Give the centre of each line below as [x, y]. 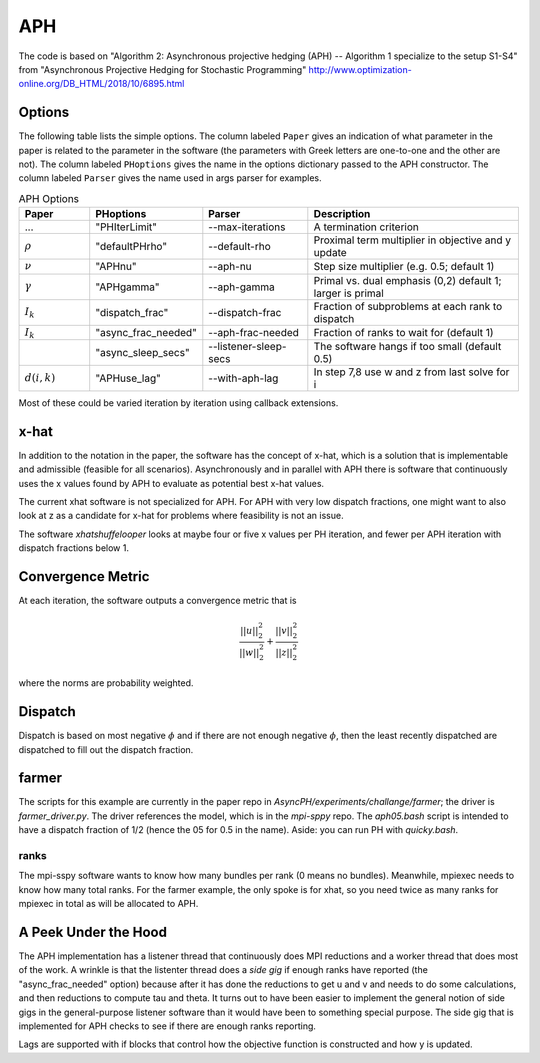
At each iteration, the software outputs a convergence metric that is [157, 601]
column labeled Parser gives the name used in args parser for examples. [170, 178]
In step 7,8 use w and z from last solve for [411, 372]
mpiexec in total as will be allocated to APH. [108, 904]
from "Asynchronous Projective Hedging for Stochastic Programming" [162, 69]
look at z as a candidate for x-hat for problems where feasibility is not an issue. [181, 516]
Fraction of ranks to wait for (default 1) [403, 332]
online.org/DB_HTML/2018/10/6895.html [101, 84]
